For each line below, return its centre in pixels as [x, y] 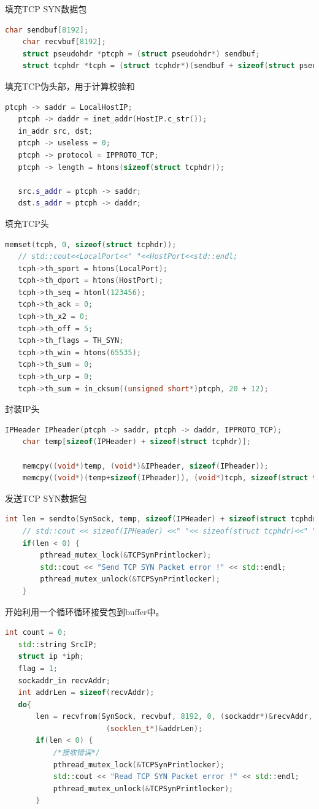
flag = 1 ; [38, 668]
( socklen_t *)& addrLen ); [154, 728]
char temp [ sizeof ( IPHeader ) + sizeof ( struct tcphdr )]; [137, 442]
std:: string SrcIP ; [58, 644]
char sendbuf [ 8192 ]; [47, 30]
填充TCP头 [27, 223]
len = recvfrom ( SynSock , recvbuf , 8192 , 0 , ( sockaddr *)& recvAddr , [174, 717]
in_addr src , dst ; [56, 131]
